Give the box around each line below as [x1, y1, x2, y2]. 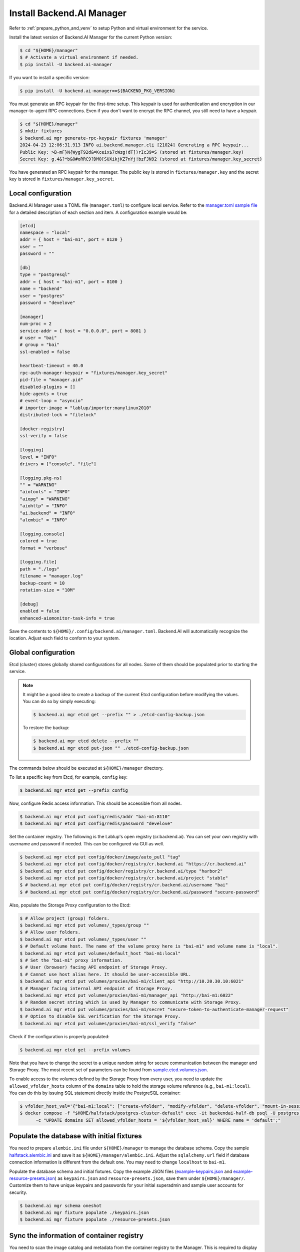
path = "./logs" [19, 566, 60, 572]
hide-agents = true [19, 391, 67, 397]
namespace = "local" [19, 230, 70, 235]
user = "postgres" [19, 293, 65, 298]
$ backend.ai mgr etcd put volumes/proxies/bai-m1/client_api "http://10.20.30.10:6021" [19, 979, 244, 984]
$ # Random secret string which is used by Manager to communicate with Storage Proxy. [19, 1000, 241, 1005]
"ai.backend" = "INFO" [19, 510, 75, 516]
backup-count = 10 [19, 580, 65, 586]
